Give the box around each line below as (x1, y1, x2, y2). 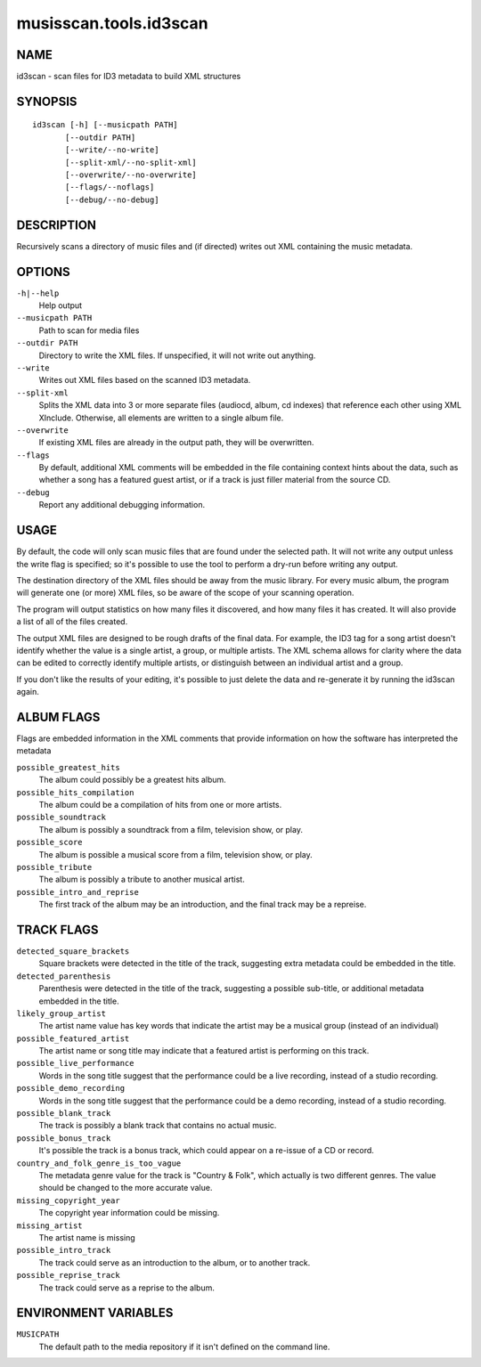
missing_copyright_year (16, 1195, 120, 1206)
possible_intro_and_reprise (16, 887, 140, 897)
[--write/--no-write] (65, 145, 159, 155)
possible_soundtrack (16, 812, 107, 823)
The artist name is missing (38, 1232, 135, 1242)
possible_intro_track (16, 1245, 111, 1256)
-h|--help (16, 288, 60, 298)
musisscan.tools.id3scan (16, 13, 208, 33)
